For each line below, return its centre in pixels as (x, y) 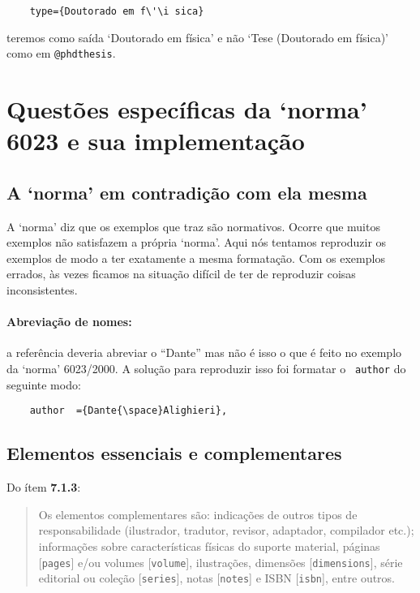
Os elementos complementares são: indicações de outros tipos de (198, 514)
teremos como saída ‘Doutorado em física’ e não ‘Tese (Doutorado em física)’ (198, 37)
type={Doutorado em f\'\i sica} (117, 11)
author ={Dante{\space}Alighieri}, (129, 411)
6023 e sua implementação (156, 141)
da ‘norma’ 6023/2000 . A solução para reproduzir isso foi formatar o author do (206, 369)
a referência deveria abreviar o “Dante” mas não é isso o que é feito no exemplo (204, 352)
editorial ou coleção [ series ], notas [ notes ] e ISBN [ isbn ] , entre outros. (217, 578)
